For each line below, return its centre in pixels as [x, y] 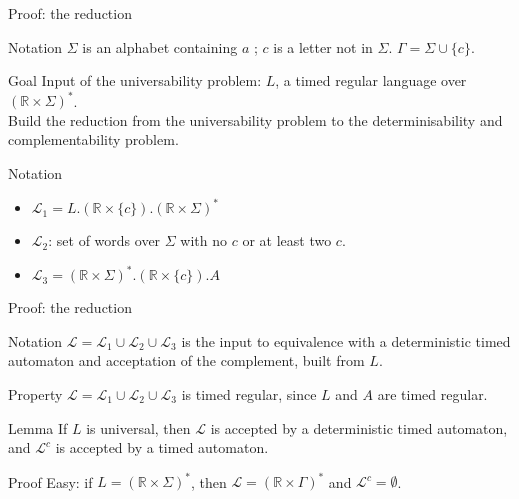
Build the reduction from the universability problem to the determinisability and [255, 119]
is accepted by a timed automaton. [162, 447]
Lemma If [38, 427]
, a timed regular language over [371, 80]
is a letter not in [323, 46]
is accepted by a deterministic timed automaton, [359, 427]
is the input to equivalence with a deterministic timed [346, 340]
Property [35, 394]
